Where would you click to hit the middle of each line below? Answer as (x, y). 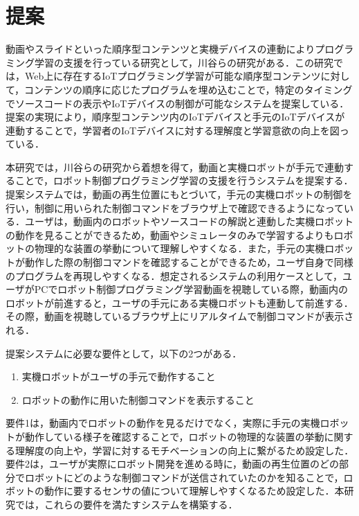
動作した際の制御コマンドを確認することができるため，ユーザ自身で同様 (189, 262)
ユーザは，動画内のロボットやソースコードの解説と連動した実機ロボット (189, 221)
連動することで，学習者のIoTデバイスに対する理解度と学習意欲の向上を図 (173, 130)
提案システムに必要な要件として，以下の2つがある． (124, 353)
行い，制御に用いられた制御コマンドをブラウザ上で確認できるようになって (175, 207)
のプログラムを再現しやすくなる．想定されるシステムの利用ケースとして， (174, 275)
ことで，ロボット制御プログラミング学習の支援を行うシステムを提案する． (184, 180)
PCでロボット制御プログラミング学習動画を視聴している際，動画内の (191, 289)
